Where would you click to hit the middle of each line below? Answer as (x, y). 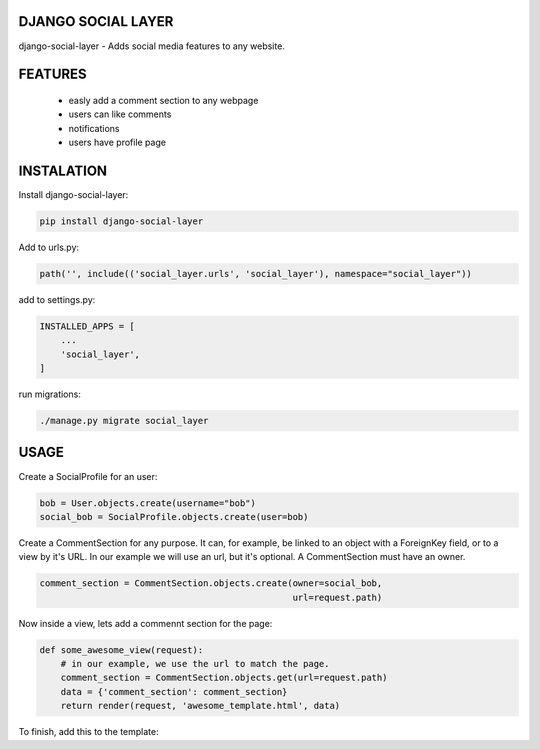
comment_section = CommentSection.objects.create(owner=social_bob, (211, 583)
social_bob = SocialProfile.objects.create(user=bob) (174, 516)
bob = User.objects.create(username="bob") (148, 503)
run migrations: (50, 394)
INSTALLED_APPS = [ (87, 326)
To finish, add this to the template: (88, 732)
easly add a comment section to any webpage (163, 100)
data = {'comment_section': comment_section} (174, 691)
